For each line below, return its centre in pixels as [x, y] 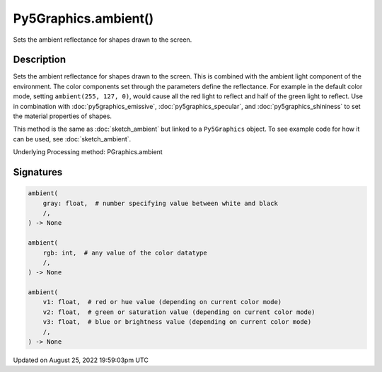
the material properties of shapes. [63, 116]
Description [40, 60]
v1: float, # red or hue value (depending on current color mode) [162, 302]
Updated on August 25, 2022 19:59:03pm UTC [81, 360]
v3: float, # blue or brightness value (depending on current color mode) [177, 322]
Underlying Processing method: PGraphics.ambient [88, 152]
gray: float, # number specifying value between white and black [161, 203]
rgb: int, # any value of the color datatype [125, 252]
